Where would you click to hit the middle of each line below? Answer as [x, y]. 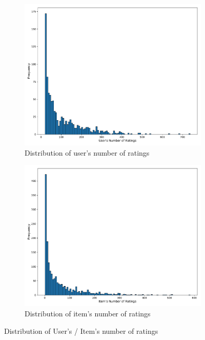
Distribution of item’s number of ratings [88, 314]
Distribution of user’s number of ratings [87, 152]
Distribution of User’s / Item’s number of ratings [81, 330]
